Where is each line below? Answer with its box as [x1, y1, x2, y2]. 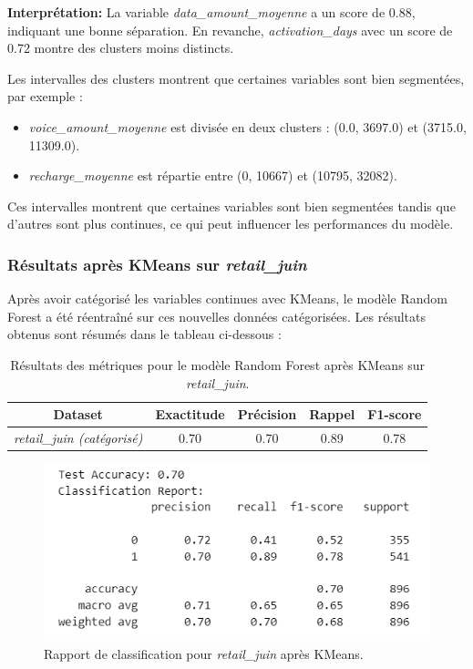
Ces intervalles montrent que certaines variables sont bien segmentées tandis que [7, 196, 456, 215]
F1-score [367, 405, 422, 424]
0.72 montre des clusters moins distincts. [7, 38, 234, 57]
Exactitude [155, 405, 225, 424]
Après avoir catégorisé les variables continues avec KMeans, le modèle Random [7, 289, 447, 308]
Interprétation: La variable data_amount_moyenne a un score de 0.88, [7, 3, 416, 21]
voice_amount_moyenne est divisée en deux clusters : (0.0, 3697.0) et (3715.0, [28, 117, 467, 136]
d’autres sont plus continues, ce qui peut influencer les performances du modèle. [7, 214, 454, 233]
